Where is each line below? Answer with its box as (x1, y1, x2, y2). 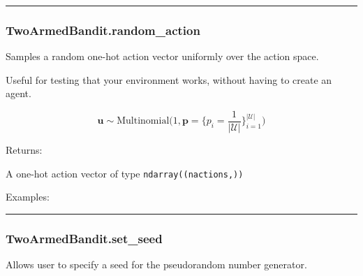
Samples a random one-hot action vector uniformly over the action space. (6, 49, 319, 64)
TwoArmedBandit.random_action (6, 21, 200, 38)
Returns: (6, 143, 43, 157)
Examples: (6, 189, 50, 204)
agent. (6, 86, 31, 101)
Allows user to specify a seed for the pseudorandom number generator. (6, 257, 307, 272)
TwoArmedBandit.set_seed (6, 229, 163, 247)
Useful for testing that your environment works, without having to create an (6, 72, 332, 87)
